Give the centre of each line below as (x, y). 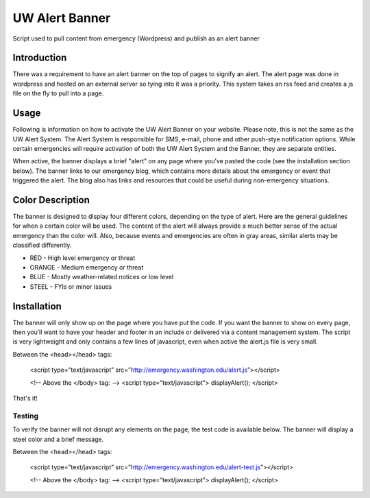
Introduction (40, 58)
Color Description (51, 200)
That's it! (25, 398)
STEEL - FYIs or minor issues (71, 286)
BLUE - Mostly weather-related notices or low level (102, 277)
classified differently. (42, 245)
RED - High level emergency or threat (83, 258)
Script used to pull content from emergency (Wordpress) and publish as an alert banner (136, 38)
